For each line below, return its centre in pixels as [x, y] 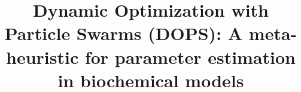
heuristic [42, 56]
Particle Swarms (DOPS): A [124, 33]
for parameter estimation [190, 56]
